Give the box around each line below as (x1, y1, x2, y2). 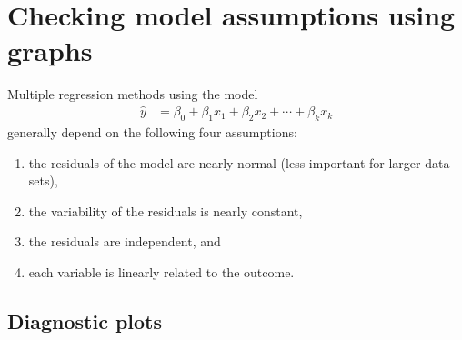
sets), (28, 171, 58, 190)
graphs (7, 32, 93, 69)
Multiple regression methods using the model (7, 85, 258, 104)
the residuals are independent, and (28, 232, 221, 251)
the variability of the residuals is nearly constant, (28, 201, 303, 220)
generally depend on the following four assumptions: (7, 122, 297, 141)
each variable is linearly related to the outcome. (28, 262, 295, 281)
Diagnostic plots (7, 306, 163, 335)
